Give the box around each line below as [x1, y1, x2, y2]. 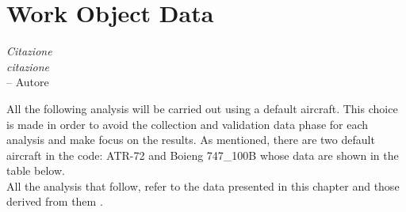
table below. [6, 162, 65, 179]
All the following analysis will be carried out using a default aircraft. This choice [6, 100, 398, 116]
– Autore [6, 74, 49, 90]
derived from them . [6, 193, 103, 210]
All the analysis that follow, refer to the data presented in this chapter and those [6, 177, 400, 194]
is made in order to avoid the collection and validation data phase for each [6, 115, 369, 132]
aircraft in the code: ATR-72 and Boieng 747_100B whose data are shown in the [6, 146, 399, 163]
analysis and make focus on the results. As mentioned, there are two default [6, 131, 375, 148]
